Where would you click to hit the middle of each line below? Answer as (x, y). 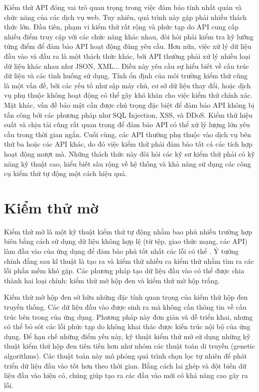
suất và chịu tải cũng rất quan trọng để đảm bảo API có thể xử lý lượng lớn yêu (127, 124)
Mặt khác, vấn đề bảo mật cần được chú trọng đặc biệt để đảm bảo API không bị (129, 104)
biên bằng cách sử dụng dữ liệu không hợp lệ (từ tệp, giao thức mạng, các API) (126, 241)
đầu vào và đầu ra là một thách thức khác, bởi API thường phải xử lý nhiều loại (127, 56)
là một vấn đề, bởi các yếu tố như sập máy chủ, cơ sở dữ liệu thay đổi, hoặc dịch (128, 85)
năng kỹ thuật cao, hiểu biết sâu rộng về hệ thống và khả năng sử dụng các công (128, 163)
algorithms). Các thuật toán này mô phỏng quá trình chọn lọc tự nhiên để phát (126, 355)
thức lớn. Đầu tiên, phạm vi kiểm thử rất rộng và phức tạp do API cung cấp (122, 27)
